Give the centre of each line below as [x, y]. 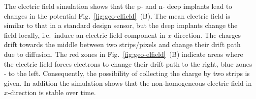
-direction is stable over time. [52, 92]
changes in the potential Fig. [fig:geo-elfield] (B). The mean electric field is [117, 15]
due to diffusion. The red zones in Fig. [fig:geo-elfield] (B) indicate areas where [124, 54]
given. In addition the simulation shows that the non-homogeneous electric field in [128, 83]
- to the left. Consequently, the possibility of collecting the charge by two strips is [127, 73]
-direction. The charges [206, 35]
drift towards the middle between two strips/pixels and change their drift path [122, 44]
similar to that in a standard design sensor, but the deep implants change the [121, 25]
